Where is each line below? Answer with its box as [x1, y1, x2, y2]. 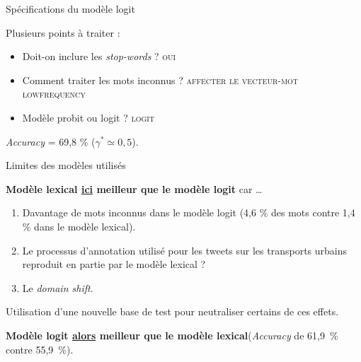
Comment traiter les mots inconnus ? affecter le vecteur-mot [22, 72, 299, 87]
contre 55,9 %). [6, 341, 74, 356]
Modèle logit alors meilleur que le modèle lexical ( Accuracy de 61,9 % [6, 327, 338, 342]
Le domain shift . [22, 280, 93, 295]
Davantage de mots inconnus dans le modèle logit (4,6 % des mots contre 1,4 [22, 205, 355, 220]
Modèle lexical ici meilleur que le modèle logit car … [6, 181, 263, 196]
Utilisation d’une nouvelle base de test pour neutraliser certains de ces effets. [6, 304, 339, 319]
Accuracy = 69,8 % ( [6, 134, 96, 148]
